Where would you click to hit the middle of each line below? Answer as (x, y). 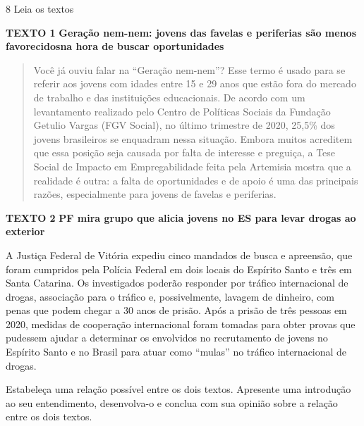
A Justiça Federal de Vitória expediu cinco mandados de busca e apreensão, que (179, 255)
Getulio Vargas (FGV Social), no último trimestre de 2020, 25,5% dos (184, 125)
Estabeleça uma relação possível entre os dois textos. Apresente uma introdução (178, 389)
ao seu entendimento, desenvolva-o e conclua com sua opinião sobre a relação (172, 402)
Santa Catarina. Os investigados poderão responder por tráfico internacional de (177, 283)
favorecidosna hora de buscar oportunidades (115, 46)
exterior (25, 231)
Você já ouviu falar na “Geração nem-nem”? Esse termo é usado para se (189, 69)
